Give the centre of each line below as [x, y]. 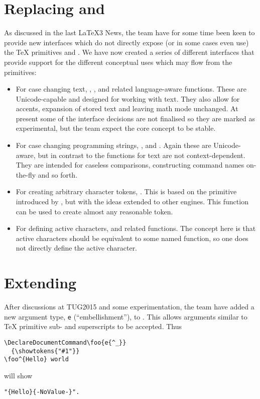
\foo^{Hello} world [36, 360]
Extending [40, 283]
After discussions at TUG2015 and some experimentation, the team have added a [129, 307]
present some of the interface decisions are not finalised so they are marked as [136, 118]
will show [18, 375]
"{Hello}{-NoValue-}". [42, 392]
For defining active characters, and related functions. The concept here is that [136, 228]
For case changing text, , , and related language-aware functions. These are [131, 89]
